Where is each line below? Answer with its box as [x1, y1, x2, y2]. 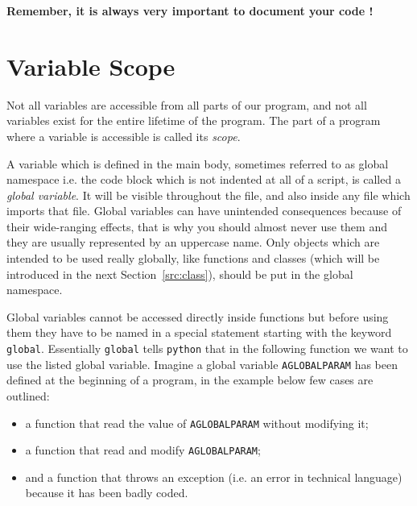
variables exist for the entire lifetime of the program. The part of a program [6, 112, 381, 129]
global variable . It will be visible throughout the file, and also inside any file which [6, 186, 411, 203]
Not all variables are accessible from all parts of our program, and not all [6, 96, 367, 113]
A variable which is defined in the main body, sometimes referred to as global [6, 155, 389, 172]
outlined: [6, 387, 50, 404]
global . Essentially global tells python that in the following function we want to [6, 340, 408, 357]
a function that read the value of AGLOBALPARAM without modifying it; [25, 414, 369, 431]
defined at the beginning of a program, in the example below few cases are [6, 371, 374, 388]
